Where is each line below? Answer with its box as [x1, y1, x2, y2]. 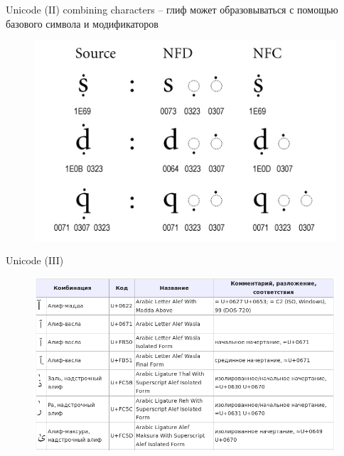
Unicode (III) [6, 253, 64, 268]
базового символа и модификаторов [6, 16, 158, 31]
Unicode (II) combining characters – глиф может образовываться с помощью [6, 2, 338, 16]
